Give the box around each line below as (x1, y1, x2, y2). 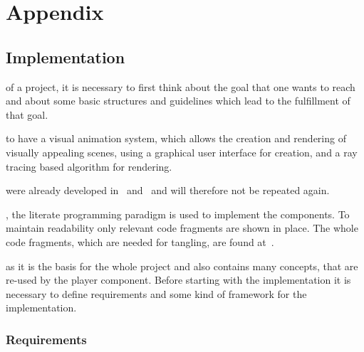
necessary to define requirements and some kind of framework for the (6, 286, 307, 301)
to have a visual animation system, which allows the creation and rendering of (6, 131, 346, 146)
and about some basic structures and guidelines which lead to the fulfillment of (6, 93, 350, 108)
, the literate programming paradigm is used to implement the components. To (6, 206, 350, 221)
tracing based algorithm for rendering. (6, 159, 172, 174)
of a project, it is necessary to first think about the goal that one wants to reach (6, 79, 355, 94)
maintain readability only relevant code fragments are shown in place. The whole (6, 220, 358, 235)
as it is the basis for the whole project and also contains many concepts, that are (6, 258, 358, 273)
